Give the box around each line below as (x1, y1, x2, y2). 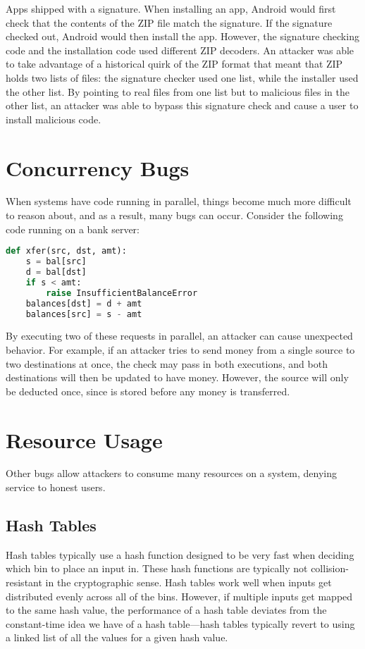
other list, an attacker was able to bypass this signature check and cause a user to (6, 98, 359, 113)
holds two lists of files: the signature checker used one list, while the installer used (6, 70, 359, 85)
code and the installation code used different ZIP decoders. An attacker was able (6, 42, 354, 57)
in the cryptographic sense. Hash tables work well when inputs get (45, 575, 332, 590)
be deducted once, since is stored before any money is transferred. (6, 383, 290, 398)
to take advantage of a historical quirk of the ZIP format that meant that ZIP (6, 56, 343, 71)
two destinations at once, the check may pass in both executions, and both (6, 356, 328, 371)
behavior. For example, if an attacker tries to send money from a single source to (6, 342, 355, 357)
